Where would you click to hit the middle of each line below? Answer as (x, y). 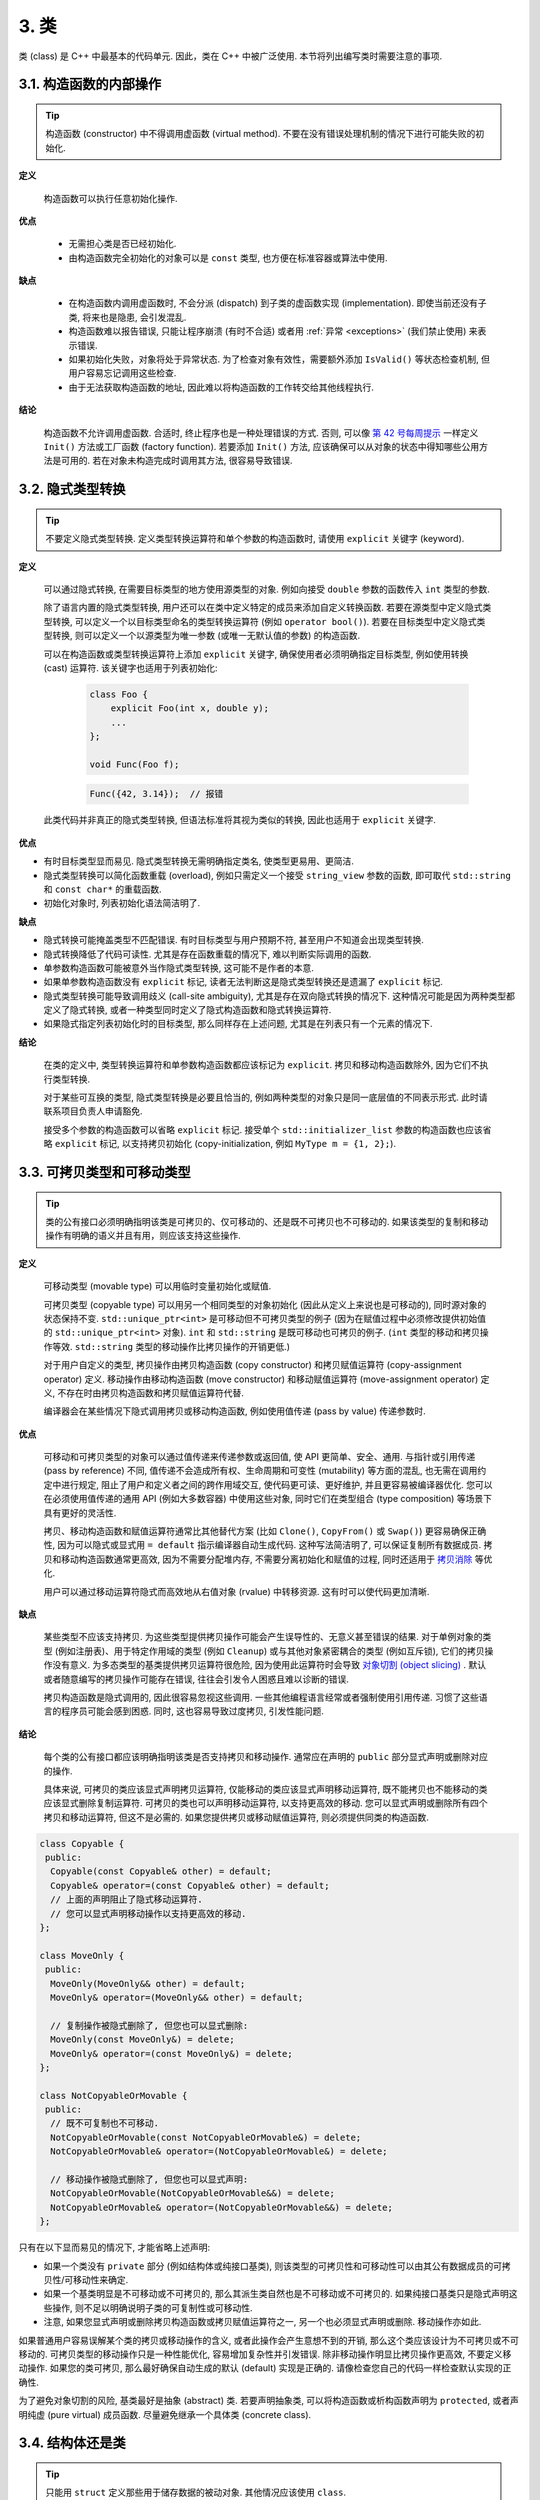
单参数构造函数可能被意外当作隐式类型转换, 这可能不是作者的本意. (179, 967)
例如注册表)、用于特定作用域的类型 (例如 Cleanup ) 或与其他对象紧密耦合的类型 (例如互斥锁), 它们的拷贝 (271, 1651)
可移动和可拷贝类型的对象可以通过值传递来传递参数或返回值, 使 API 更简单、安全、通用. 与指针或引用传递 (259, 1457)
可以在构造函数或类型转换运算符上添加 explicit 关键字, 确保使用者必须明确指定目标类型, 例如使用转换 (256, 654)
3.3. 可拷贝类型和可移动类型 (105, 1172)
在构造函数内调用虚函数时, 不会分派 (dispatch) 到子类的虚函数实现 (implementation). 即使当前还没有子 (277, 303)
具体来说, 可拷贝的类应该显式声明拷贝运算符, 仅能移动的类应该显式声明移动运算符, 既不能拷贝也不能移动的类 (265, 1789)
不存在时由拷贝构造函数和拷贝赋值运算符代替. (150, 1392)
